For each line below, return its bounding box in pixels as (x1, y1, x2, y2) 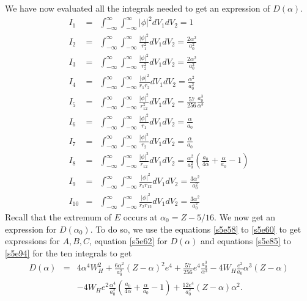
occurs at (123, 210, 158, 223)
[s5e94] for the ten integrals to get (5, 246, 132, 259)
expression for (5, 222, 57, 235)
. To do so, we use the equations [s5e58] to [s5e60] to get (90, 222, 301, 235)
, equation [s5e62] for (89, 234, 168, 247)
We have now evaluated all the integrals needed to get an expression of (5, 2, 270, 14)
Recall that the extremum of (5, 210, 112, 223)
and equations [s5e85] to (201, 234, 291, 247)
